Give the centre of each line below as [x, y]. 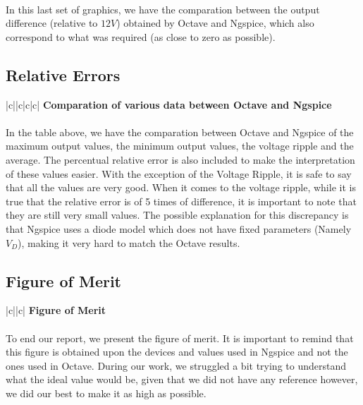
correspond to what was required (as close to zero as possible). [141, 36]
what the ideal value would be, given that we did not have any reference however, [182, 379]
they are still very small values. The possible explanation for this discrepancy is [177, 215]
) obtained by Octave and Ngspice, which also [215, 23]
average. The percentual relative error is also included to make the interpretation [180, 159]
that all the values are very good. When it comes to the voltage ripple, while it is [181, 187]
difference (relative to [52, 23]
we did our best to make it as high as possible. [106, 393]
